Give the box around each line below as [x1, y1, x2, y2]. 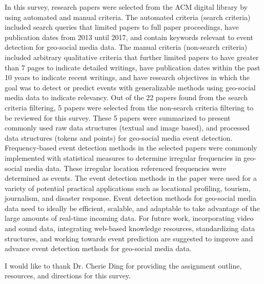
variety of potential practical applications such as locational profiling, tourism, [5, 182, 251, 193]
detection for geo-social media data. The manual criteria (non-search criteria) [5, 42, 248, 52]
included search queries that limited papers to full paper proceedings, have [5, 22, 239, 32]
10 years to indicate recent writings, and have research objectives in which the [5, 72, 250, 83]
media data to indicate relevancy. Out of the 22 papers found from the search [5, 92, 248, 103]
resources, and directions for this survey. [5, 270, 131, 281]
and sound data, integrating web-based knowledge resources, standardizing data [5, 223, 255, 234]
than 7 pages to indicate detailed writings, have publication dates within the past [5, 62, 260, 72]
